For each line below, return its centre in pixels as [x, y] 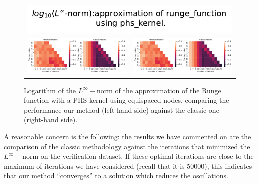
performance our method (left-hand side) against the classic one [122, 110]
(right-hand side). [51, 120]
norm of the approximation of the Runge [159, 90]
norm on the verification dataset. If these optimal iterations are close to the [138, 156]
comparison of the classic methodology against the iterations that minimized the [127, 146]
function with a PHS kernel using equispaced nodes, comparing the [127, 100]
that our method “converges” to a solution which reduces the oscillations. [116, 176]
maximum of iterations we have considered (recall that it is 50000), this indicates [128, 166]
